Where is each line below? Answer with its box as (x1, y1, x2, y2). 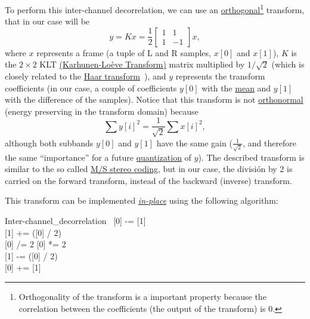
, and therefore (243, 136, 297, 149)
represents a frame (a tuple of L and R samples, (36, 46, 211, 59)
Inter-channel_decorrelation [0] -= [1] (5, 214, 146, 226)
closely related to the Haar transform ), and (5, 70, 166, 82)
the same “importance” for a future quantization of (5, 151, 191, 163)
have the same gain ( (156, 136, 232, 149)
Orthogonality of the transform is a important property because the (18, 290, 266, 302)
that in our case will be (5, 15, 90, 27)
